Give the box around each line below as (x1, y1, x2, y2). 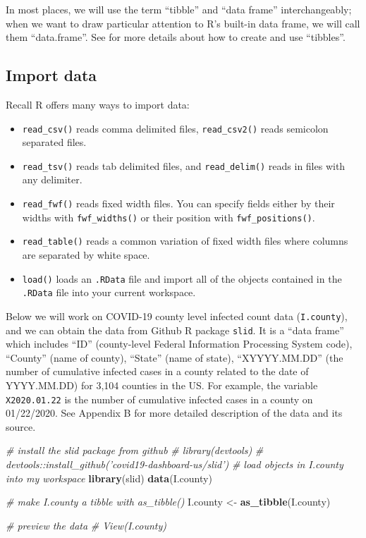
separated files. (22, 135, 87, 149)
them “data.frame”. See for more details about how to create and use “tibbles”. (6, 30, 346, 44)
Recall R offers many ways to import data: (6, 97, 190, 111)
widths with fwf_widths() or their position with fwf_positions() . (22, 209, 315, 224)
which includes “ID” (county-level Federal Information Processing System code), (6, 336, 353, 351)
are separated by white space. (22, 247, 150, 262)
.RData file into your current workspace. (22, 285, 196, 300)
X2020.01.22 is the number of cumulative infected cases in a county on (6, 391, 313, 406)
